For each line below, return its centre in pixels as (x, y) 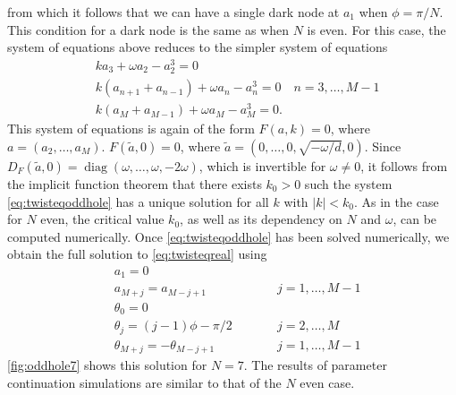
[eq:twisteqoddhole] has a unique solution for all (138, 201)
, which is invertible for (262, 165)
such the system (348, 183)
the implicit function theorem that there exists (135, 183)
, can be (415, 219)
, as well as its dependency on (261, 219)
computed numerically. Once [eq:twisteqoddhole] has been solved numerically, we (228, 236)
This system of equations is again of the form (131, 129)
